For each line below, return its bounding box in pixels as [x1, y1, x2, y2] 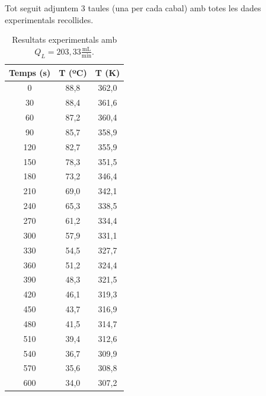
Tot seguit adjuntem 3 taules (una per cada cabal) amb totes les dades [5, 2, 261, 14]
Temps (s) [9, 66, 51, 78]
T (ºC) [59, 66, 87, 78]
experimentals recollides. [5, 13, 94, 26]
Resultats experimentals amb [12, 33, 117, 46]
